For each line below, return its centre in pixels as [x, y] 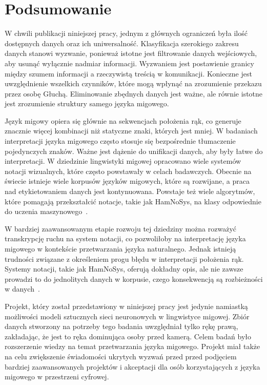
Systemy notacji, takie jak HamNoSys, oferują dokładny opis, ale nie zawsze [124, 269]
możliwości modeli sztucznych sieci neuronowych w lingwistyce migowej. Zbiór [127, 316]
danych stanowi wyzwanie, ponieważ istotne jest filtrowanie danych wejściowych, [131, 53]
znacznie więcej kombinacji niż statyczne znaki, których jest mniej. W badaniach [131, 131]
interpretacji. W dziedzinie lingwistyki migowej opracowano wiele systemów [123, 161]
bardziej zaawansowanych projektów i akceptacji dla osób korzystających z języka [132, 366]
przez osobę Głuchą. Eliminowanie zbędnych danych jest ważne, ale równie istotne [134, 93]
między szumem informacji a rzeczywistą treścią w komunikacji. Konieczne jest [128, 73]
